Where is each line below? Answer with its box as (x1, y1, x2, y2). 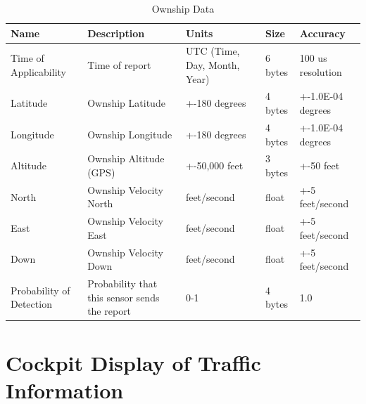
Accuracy (299, 25, 346, 40)
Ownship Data (151, 1, 215, 15)
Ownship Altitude (87, 151, 165, 166)
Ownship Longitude (87, 126, 172, 141)
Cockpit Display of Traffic (6, 348, 261, 377)
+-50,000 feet (185, 158, 244, 173)
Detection (11, 297, 52, 311)
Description (87, 25, 145, 40)
